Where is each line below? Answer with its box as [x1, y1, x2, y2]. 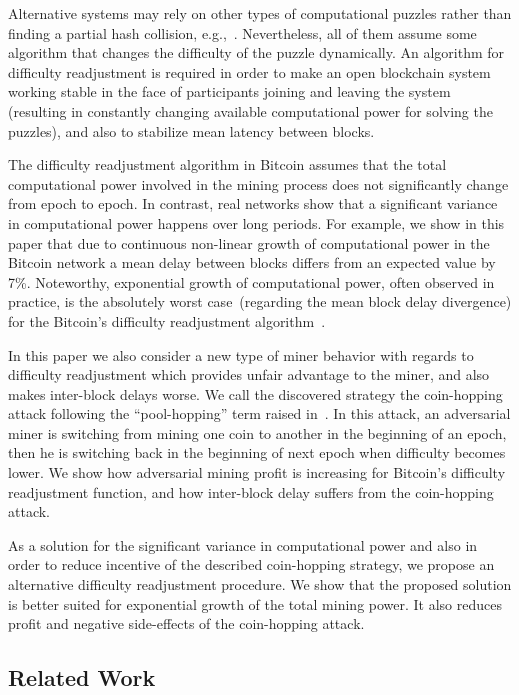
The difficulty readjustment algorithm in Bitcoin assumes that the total [8, 154, 447, 175]
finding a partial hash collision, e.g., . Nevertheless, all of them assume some [8, 22, 477, 43]
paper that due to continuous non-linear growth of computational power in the [8, 232, 490, 253]
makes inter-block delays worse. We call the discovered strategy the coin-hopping [8, 383, 503, 404]
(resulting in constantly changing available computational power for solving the [8, 100, 493, 121]
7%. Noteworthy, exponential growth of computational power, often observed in [8, 271, 495, 292]
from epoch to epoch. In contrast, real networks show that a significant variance [8, 193, 498, 214]
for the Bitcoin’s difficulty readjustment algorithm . [8, 310, 326, 331]
